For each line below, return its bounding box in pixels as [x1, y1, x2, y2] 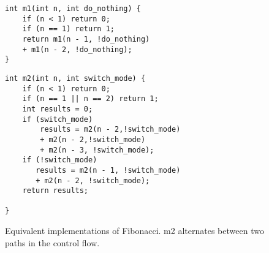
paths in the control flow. [5, 236, 100, 249]
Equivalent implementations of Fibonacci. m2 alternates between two [5, 224, 264, 237]
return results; [22, 186, 89, 195]
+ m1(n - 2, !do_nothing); [22, 45, 132, 54]
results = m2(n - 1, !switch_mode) [36, 165, 181, 175]
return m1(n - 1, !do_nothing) [22, 34, 150, 43]
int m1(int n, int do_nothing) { [5, 4, 141, 13]
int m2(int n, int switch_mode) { [5, 74, 146, 83]
